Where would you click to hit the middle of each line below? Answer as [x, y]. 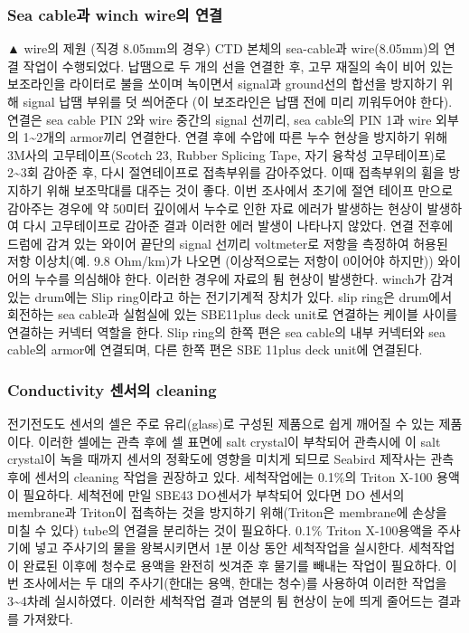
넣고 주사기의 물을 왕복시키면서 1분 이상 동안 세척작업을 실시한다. [220, 548]
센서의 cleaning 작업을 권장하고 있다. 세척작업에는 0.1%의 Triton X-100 [234, 476]
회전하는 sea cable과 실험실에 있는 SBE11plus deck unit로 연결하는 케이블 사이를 [233, 314]
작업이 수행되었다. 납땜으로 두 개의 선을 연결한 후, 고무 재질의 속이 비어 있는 [238, 66]
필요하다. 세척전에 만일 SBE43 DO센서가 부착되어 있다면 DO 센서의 [214, 494]
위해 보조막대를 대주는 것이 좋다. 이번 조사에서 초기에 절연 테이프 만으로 [250, 189]
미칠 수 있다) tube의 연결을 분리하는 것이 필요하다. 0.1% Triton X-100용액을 [220, 529]
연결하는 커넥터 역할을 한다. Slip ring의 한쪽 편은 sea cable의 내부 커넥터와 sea [227, 331]
